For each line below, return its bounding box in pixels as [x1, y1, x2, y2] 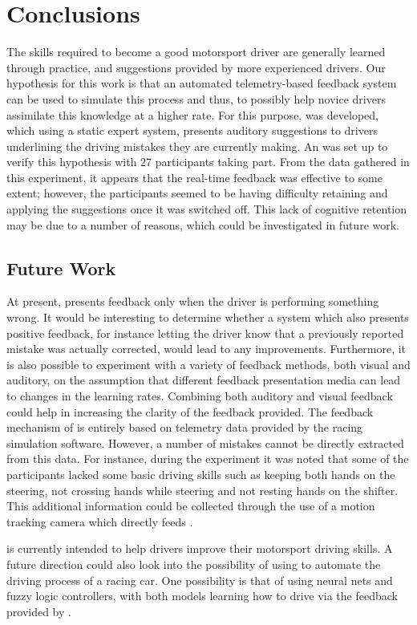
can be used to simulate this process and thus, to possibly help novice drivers [6, 90, 386, 107]
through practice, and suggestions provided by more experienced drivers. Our [6, 59, 386, 75]
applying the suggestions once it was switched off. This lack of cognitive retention [6, 201, 407, 217]
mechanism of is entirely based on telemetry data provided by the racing [6, 419, 363, 436]
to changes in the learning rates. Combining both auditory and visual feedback [6, 388, 393, 404]
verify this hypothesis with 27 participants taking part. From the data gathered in [6, 153, 410, 170]
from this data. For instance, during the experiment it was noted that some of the [6, 450, 409, 467]
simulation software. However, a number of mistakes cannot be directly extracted [6, 434, 404, 451]
